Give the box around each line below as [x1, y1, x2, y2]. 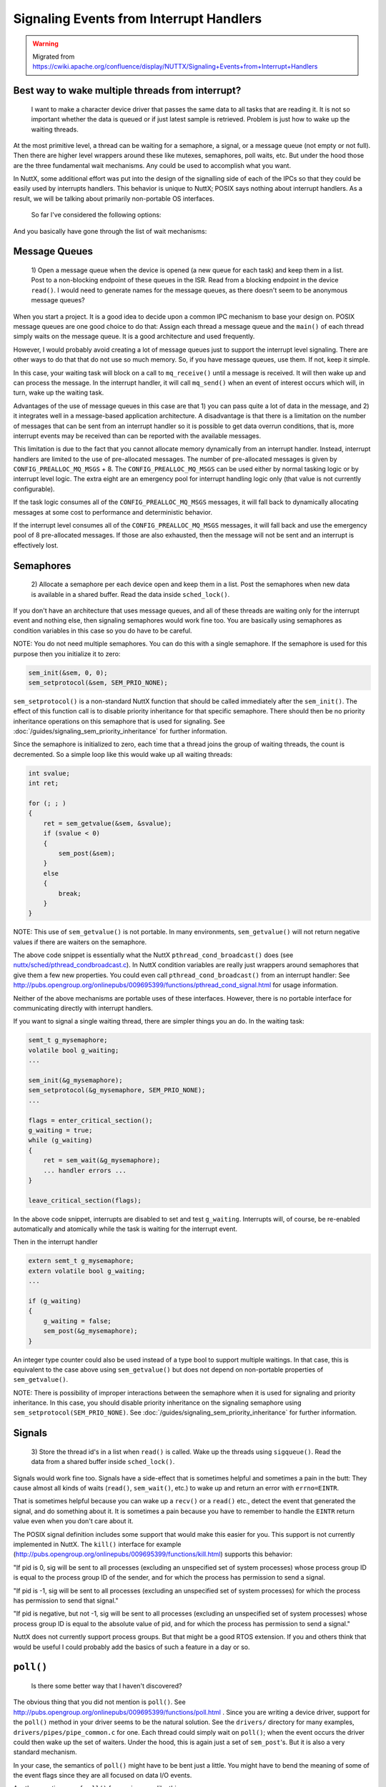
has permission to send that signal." [13, 1596, 119, 1605]
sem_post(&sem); [58, 849, 116, 857]
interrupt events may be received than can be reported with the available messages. [13, 431, 261, 440]
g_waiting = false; [43, 1317, 112, 1325]
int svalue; [28, 769, 71, 777]
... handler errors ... [43, 1166, 127, 1174]
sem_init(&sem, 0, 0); [28, 668, 108, 677]
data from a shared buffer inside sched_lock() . [31, 1457, 175, 1466]
